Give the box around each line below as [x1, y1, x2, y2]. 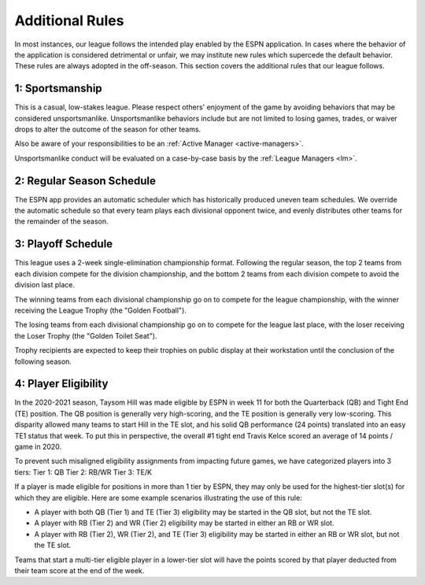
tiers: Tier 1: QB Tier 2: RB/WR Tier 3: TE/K [14, 467, 153, 476]
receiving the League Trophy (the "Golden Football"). [14, 305, 187, 315]
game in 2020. [14, 442, 62, 451]
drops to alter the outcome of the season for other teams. [14, 124, 201, 134]
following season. [14, 357, 72, 366]
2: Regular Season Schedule [14, 174, 157, 187]
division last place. [14, 280, 75, 290]
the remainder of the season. [14, 217, 109, 226]
